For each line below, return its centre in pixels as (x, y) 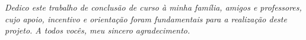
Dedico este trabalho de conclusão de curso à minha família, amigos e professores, (153, 7)
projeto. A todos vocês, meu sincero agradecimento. (98, 30)
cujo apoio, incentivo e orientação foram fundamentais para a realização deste (146, 19)
